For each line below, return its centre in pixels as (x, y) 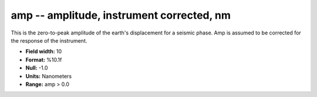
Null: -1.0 (37, 68)
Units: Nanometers (49, 76)
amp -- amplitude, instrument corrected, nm (121, 15)
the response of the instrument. (49, 40)
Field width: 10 (44, 51)
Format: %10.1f (44, 60)
